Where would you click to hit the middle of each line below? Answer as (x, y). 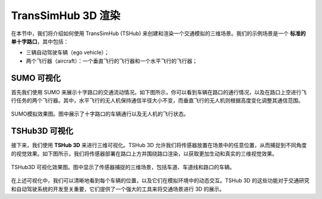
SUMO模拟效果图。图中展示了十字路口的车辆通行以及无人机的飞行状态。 (100, 114)
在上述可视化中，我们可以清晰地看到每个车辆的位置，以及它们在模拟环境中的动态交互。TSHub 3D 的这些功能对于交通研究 (160, 181)
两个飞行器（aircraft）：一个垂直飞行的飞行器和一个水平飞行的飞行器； (112, 61)
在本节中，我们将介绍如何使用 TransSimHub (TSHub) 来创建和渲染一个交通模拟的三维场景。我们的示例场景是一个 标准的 (159, 33)
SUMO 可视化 (36, 78)
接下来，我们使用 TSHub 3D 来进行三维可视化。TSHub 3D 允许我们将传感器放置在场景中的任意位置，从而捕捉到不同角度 (159, 145)
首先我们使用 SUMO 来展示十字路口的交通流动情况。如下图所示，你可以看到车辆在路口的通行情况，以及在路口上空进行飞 (159, 92)
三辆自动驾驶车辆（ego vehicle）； (68, 52)
